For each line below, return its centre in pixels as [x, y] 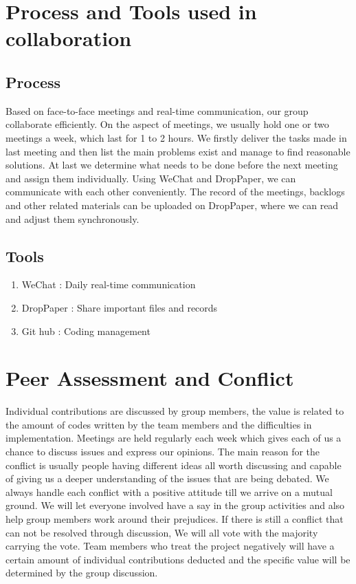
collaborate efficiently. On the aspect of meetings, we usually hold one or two [167, 124]
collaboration [69, 38]
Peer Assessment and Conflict [150, 378]
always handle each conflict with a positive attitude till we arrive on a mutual [169, 491]
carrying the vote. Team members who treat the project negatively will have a [170, 546]
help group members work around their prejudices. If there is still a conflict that [175, 518]
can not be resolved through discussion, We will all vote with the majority [162, 532]
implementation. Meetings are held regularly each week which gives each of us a [174, 438]
